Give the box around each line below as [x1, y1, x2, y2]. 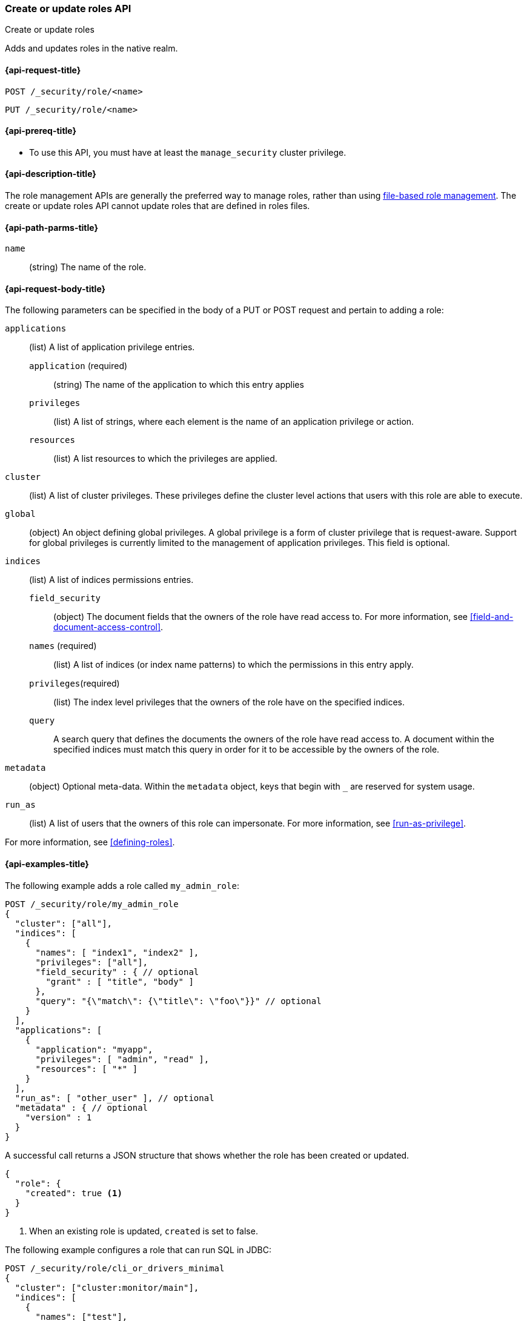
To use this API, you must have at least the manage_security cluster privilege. [29, 147, 346, 158]
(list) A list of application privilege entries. [29, 342, 195, 353]
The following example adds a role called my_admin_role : [5, 880, 239, 891]
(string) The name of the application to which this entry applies [53, 379, 304, 390]
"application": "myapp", [35, 1044, 153, 1054]
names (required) [29, 641, 97, 651]
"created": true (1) [25, 1188, 122, 1198]
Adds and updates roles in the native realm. [5, 43, 178, 54]
